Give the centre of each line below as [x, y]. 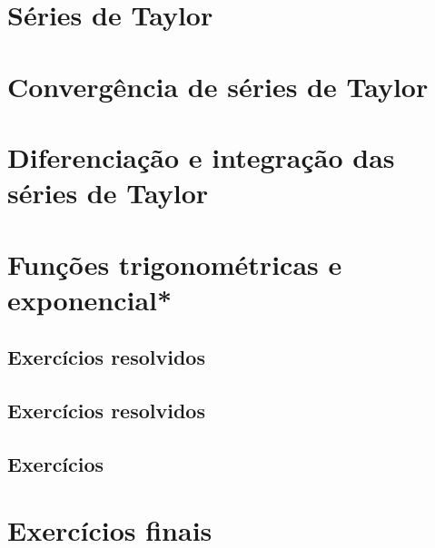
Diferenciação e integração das [201, 157]
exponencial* [90, 299]
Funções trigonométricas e [175, 264]
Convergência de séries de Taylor [218, 86]
